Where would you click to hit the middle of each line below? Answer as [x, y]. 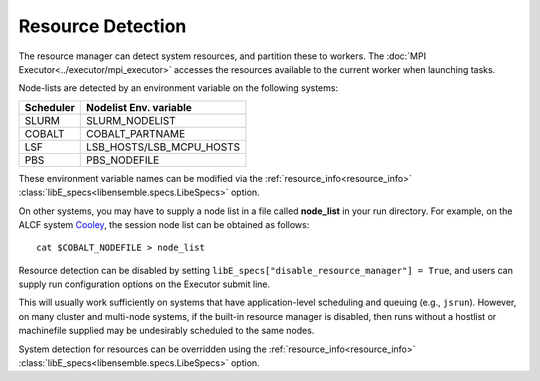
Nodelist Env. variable [139, 107]
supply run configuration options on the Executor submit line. [144, 284]
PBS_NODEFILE [123, 160]
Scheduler [49, 107]
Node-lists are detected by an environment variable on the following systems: [178, 88]
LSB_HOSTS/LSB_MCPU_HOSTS [163, 147]
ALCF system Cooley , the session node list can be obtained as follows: [164, 224]
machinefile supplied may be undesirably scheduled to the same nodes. [166, 331]
